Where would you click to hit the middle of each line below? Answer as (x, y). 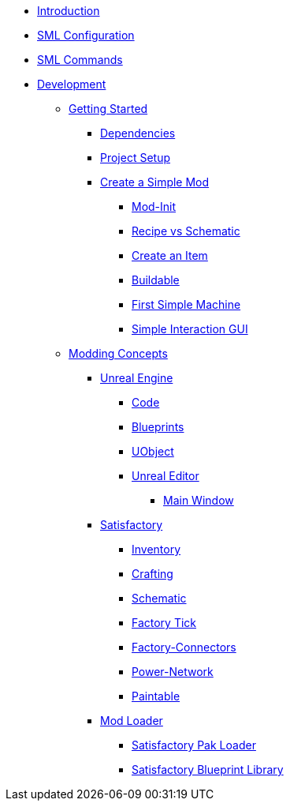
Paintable (156, 696)
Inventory (156, 549)
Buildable (156, 280)
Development (72, 84)
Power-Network (173, 672)
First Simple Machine (186, 304)
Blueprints (158, 427)
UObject (153, 451)
